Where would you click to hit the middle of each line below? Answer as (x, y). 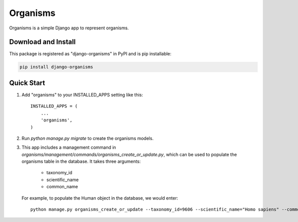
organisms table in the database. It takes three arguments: (81, 161)
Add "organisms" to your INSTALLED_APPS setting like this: (82, 95)
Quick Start (27, 83)
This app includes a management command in (69, 147)
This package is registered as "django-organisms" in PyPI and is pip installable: (90, 54)
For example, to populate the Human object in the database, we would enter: (100, 198)
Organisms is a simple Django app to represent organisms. (69, 28)
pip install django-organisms (56, 67)
